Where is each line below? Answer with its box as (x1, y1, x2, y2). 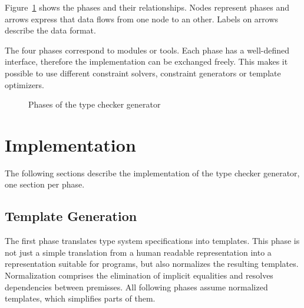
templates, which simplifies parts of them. (5, 292, 156, 304)
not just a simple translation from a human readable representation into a (5, 246, 272, 258)
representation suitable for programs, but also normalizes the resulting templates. (5, 257, 299, 270)
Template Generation (5, 207, 137, 225)
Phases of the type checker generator (28, 98, 161, 111)
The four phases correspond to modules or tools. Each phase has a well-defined (5, 43, 290, 56)
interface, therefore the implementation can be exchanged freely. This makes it (5, 55, 288, 68)
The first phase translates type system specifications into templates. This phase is (5, 235, 300, 247)
